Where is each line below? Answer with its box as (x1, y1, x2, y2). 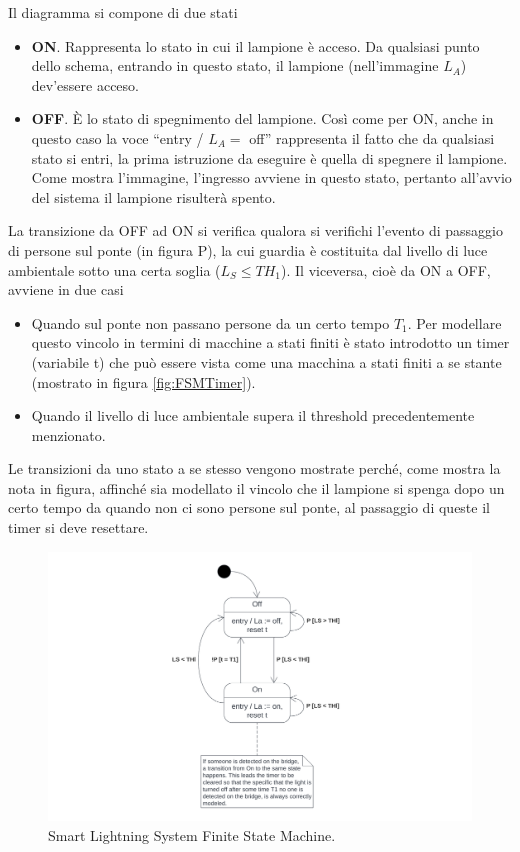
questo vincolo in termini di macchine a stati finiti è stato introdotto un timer (31, 332, 510, 353)
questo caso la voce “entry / (31, 127, 204, 148)
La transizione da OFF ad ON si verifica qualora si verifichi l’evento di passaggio (8, 220, 504, 241)
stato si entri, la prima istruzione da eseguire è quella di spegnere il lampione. (31, 147, 508, 168)
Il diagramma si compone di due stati (8, 2, 238, 22)
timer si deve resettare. (8, 517, 149, 538)
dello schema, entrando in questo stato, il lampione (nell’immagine (31, 55, 439, 76)
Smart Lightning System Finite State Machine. (48, 824, 336, 845)
